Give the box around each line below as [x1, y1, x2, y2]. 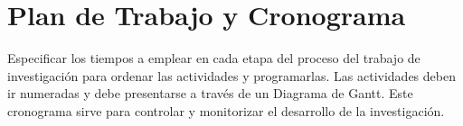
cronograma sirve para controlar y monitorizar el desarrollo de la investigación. [7, 101, 445, 120]
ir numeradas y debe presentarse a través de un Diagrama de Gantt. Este [7, 84, 413, 103]
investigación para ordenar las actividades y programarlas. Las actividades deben [7, 66, 456, 85]
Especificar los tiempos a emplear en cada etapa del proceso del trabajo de [7, 49, 420, 67]
